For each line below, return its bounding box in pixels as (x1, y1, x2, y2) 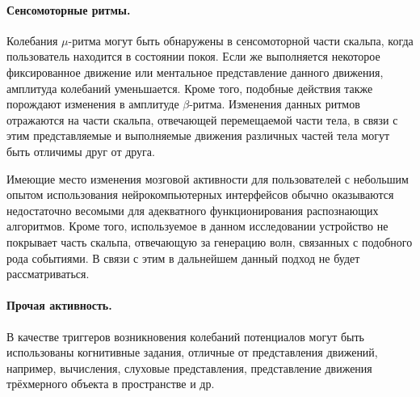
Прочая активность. (6, 297, 112, 314)
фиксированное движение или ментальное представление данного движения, (6, 63, 384, 80)
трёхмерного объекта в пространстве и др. (6, 375, 215, 392)
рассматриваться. (6, 265, 90, 282)
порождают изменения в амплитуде (6, 95, 179, 112)
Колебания (6, 32, 58, 49)
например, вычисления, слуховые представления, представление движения (6, 359, 372, 376)
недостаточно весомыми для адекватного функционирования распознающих (6, 201, 379, 218)
